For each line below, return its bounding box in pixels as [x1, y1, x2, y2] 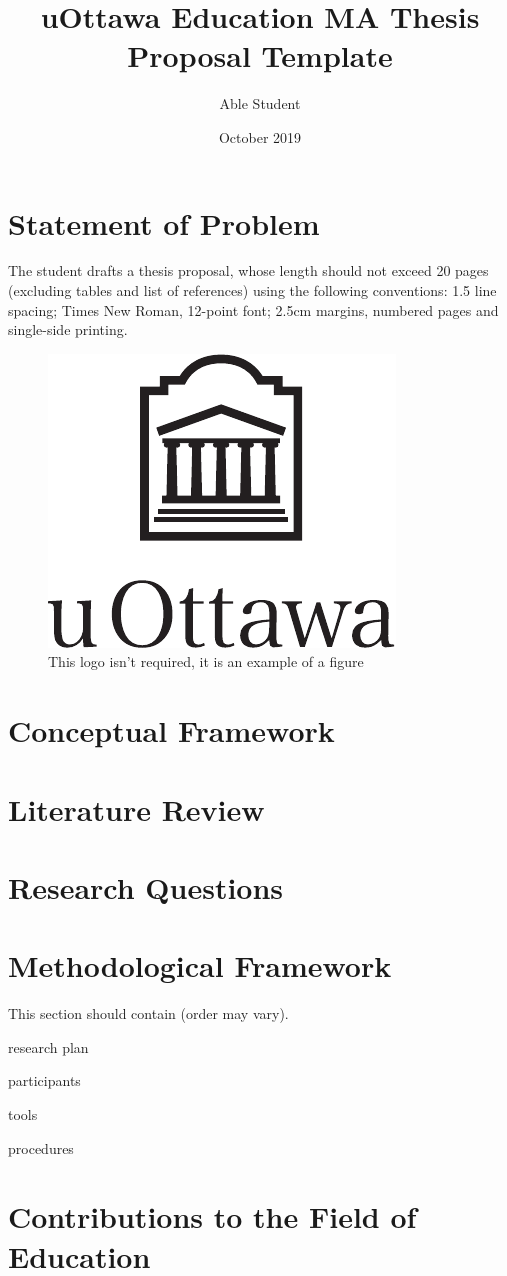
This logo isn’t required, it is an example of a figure [48, 651, 364, 672]
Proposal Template [127, 35, 393, 76]
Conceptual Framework [8, 710, 335, 751]
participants [8, 1070, 81, 1091]
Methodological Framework [8, 945, 392, 986]
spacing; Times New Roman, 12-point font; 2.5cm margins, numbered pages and [8, 299, 499, 320]
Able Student [219, 93, 301, 114]
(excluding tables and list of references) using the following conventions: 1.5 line [8, 280, 497, 301]
